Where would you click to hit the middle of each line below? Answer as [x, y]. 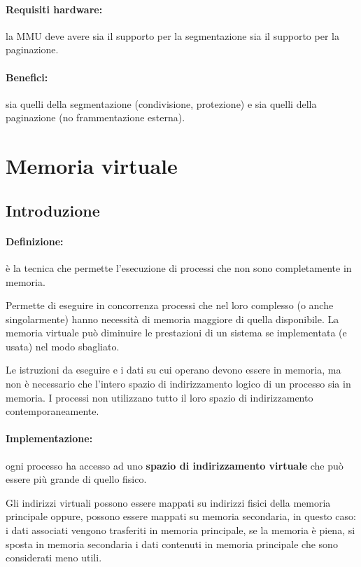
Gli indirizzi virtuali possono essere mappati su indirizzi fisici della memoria [168, 502]
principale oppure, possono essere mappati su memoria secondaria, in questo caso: [181, 516]
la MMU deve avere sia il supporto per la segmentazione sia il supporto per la [172, 35]
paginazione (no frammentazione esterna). [95, 117]
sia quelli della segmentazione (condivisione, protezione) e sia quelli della [161, 103]
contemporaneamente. [52, 411]
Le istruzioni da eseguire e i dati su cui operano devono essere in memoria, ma [174, 370]
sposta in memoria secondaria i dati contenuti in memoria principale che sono [172, 544]
